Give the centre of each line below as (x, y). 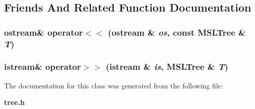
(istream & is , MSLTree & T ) (167, 67)
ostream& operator (44, 32)
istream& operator (43, 67)
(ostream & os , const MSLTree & (177, 32)
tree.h (15, 102)
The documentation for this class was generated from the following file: (114, 85)
